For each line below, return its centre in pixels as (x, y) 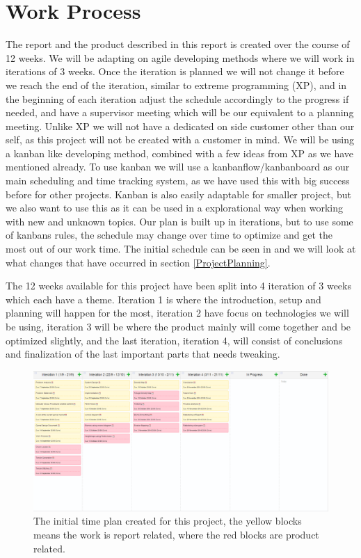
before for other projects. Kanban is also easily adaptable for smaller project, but (178, 194)
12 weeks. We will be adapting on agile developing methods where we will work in (180, 57)
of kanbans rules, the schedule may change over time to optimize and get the (169, 235)
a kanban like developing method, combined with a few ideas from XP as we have (180, 153)
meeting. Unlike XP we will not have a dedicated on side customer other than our (180, 126)
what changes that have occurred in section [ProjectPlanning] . (138, 262)
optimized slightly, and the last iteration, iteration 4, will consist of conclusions (174, 340)
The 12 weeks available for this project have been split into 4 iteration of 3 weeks (178, 286)
